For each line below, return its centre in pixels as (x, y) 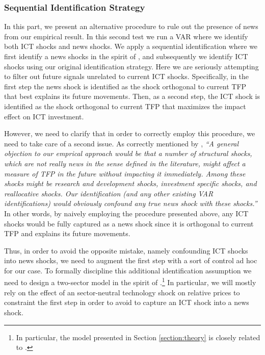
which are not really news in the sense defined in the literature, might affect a (125, 163)
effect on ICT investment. (44, 116)
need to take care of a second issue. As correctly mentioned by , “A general (122, 143)
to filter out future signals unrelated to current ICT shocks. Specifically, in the (127, 76)
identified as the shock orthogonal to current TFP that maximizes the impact (125, 106)
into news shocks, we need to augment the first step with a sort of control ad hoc (131, 260)
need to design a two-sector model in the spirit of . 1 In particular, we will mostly (130, 282)
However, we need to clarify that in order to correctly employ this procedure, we (130, 133)
